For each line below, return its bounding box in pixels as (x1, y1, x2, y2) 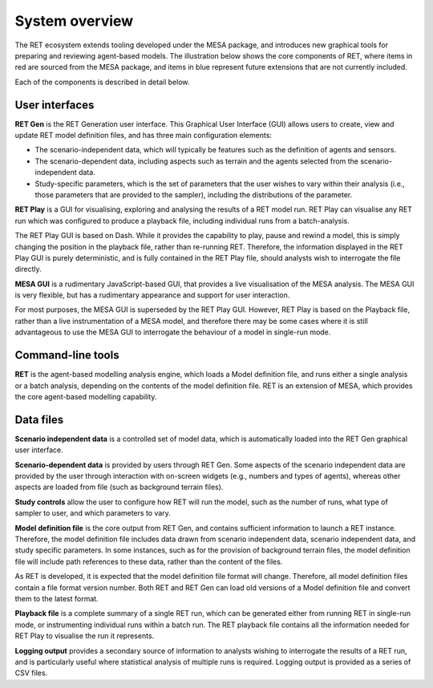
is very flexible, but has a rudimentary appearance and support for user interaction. (14, 290, 290, 300)
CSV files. (14, 668, 48, 678)
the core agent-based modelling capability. (14, 391, 157, 401)
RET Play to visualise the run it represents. (14, 631, 155, 641)
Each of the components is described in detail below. (14, 77, 190, 87)
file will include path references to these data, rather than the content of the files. (14, 556, 283, 566)
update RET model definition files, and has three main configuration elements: (14, 131, 273, 140)
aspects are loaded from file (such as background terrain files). (14, 482, 224, 492)
